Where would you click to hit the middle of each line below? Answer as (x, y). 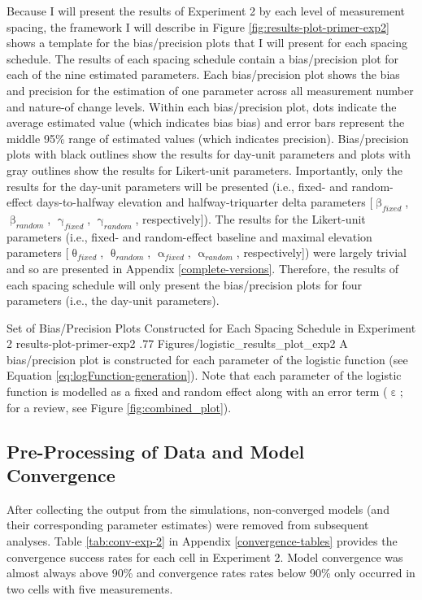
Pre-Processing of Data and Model (156, 451)
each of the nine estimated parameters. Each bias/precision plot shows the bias (203, 74)
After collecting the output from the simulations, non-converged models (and (198, 509)
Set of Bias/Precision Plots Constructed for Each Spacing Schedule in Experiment (211, 327)
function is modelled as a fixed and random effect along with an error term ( (197, 391)
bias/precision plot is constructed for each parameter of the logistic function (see (207, 359)
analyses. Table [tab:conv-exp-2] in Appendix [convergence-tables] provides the (202, 541)
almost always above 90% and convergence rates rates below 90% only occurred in (211, 573)
